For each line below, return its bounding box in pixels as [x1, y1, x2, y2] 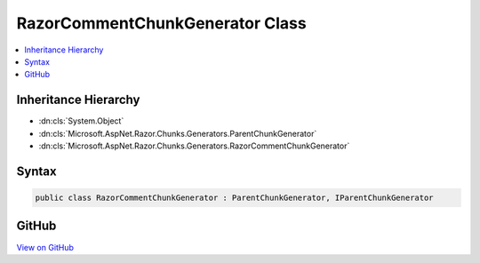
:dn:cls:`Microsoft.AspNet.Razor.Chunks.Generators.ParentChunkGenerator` [38, 128, 317, 139]
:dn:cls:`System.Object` [38, 116, 124, 126]
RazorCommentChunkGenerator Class [16, 13, 307, 33]
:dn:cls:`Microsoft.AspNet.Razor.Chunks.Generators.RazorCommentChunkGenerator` [38, 140, 350, 151]
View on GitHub [16, 242, 75, 252]
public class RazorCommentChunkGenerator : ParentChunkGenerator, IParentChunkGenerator [35, 193, 435, 203]
